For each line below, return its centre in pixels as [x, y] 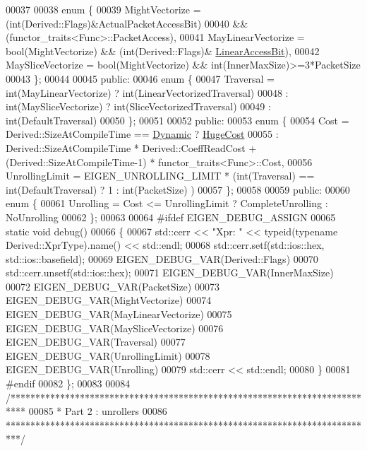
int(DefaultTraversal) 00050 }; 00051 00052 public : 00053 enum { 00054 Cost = [178, 120]
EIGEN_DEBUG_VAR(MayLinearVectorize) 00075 [119, 314]
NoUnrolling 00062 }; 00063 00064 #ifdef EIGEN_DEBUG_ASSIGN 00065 [171, 217]
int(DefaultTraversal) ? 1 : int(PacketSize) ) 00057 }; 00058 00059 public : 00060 [178, 189]
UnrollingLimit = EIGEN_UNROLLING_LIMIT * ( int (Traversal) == [160, 176]
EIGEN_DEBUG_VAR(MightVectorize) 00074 [109, 300]
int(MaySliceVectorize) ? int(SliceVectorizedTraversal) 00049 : [138, 106]
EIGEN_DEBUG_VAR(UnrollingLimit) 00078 [108, 355]
